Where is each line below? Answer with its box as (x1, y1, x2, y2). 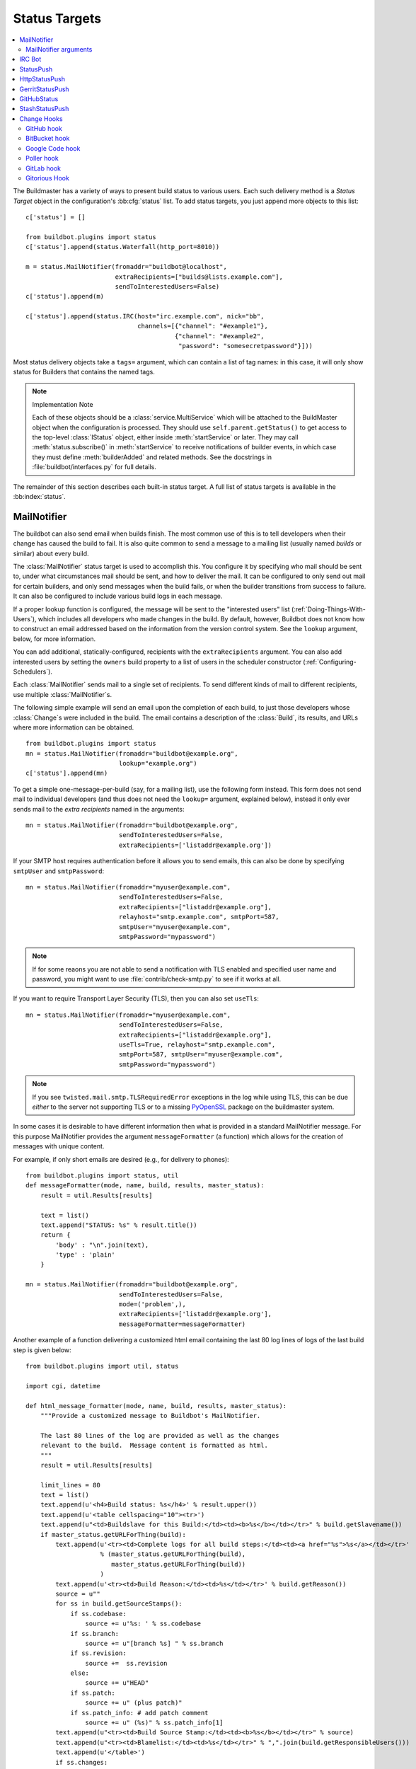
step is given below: (13, 1345, 71, 1354)
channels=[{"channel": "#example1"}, (137, 322, 268, 330)
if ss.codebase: (70, 1610, 127, 1618)
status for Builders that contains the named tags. (13, 368, 155, 376)
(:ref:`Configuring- (303, 657, 357, 666)
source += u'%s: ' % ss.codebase (85, 1620, 202, 1627)
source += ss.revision (85, 1659, 168, 1667)
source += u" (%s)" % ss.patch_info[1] (85, 1719, 224, 1727)
